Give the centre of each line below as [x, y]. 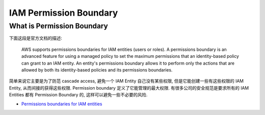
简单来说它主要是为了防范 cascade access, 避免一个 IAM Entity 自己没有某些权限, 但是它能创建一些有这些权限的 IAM [126, 81]
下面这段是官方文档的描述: [36, 38]
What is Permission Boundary [58, 26]
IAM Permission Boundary [64, 13]
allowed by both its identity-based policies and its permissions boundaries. [97, 70]
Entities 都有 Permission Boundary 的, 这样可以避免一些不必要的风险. [78, 95]
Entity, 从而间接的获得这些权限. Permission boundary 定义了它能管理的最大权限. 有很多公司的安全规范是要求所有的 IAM [129, 88]
